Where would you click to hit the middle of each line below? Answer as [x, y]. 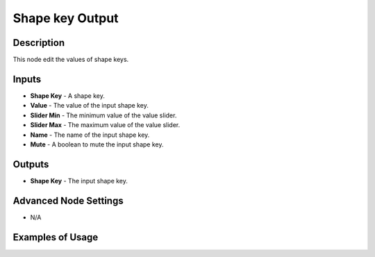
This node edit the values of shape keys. [71, 60]
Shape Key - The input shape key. [79, 181]
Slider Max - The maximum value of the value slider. [105, 125]
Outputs [31, 164]
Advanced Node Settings [68, 200]
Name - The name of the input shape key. [90, 135]
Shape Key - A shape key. [68, 96]
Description [39, 43]
